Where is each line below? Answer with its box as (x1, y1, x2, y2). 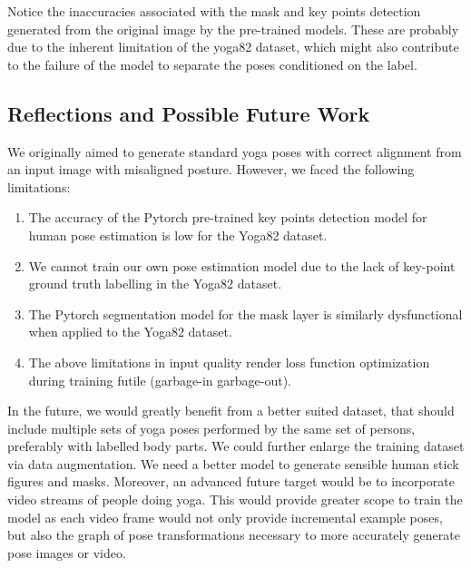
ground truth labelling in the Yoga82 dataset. (28, 274, 282, 293)
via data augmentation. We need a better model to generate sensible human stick (7, 454, 459, 473)
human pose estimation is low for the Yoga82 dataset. (28, 225, 328, 244)
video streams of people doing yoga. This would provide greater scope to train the (7, 490, 463, 509)
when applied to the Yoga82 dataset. (28, 322, 232, 341)
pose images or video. (7, 543, 126, 562)
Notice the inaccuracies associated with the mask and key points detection (7, 2, 421, 20)
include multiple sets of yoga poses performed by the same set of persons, (7, 418, 416, 437)
